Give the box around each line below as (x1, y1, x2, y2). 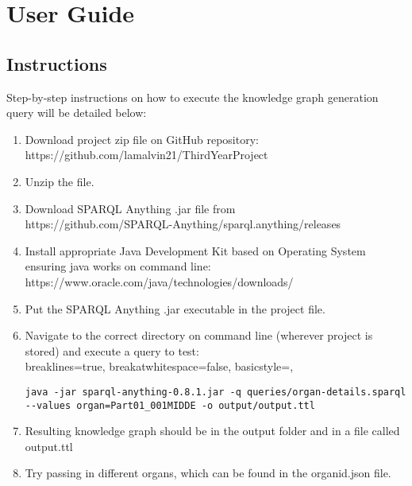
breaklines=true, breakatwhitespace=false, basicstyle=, (25, 358, 294, 375)
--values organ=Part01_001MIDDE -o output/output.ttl (25, 399, 315, 411)
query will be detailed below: (6, 104, 147, 121)
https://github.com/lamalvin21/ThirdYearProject (25, 146, 268, 163)
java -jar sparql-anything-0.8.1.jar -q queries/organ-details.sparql (25, 386, 406, 398)
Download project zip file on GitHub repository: (25, 130, 259, 147)
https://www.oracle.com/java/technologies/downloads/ (25, 273, 294, 290)
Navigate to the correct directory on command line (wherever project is (25, 327, 373, 344)
